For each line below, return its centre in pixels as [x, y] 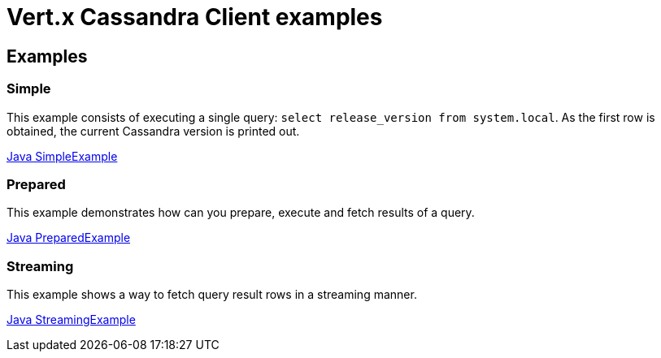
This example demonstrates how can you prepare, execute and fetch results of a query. [241, 213]
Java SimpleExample [62, 156]
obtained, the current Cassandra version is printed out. [153, 131]
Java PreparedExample [69, 238]
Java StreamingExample [71, 320]
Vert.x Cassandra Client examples [195, 17]
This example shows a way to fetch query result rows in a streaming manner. [212, 295]
